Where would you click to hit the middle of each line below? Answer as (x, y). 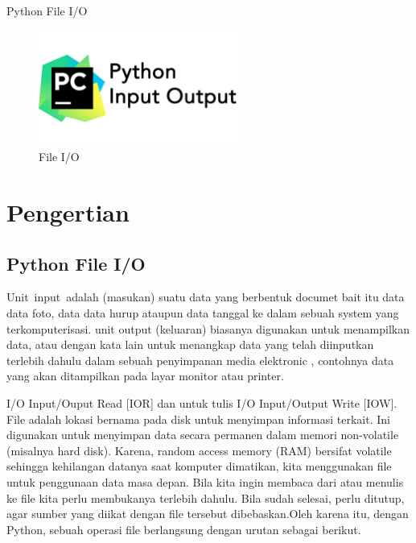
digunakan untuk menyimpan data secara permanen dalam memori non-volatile (203, 435)
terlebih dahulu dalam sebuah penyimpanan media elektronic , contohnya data (200, 360)
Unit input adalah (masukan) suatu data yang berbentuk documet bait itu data (206, 297)
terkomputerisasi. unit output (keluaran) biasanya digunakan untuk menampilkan (208, 328)
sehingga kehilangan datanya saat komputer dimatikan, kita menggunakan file (199, 466)
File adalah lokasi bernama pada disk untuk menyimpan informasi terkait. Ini (198, 419)
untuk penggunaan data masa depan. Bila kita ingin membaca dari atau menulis (205, 481)
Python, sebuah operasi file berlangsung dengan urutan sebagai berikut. (184, 529)
